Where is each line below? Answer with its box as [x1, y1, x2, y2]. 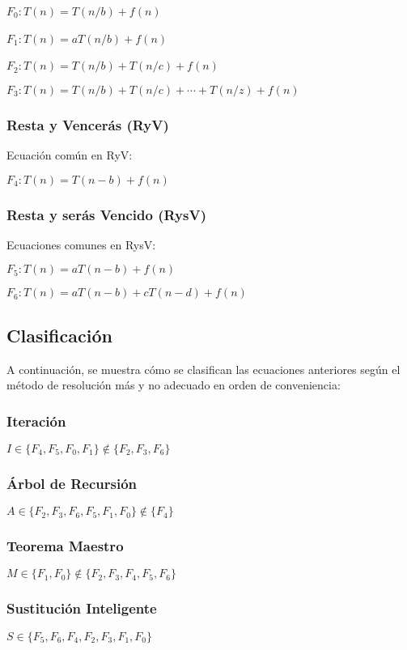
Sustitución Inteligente [6, 598, 157, 618]
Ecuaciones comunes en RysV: [6, 236, 156, 253]
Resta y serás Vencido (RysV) [6, 204, 206, 224]
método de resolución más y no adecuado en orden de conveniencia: [6, 376, 341, 393]
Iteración [6, 410, 66, 431]
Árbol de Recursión [6, 473, 137, 493]
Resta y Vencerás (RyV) [6, 114, 169, 134]
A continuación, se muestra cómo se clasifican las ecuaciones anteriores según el [6, 360, 401, 377]
